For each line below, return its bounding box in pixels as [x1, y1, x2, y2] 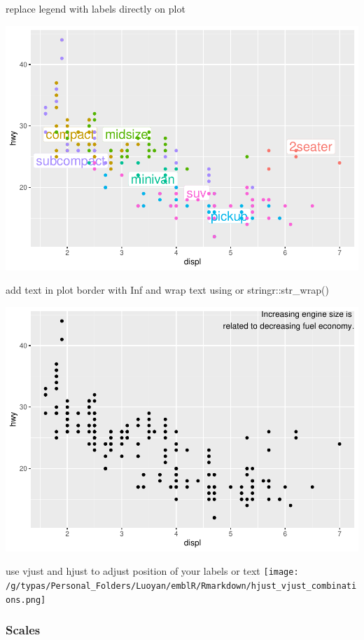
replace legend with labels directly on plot [6, 1, 185, 15]
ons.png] [6, 594, 46, 605]
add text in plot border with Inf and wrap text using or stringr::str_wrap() [6, 282, 329, 297]
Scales [6, 621, 41, 639]
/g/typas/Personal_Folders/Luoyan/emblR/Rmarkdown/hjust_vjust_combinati [6, 580, 357, 591]
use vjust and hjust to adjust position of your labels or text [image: [6, 564, 299, 578]
